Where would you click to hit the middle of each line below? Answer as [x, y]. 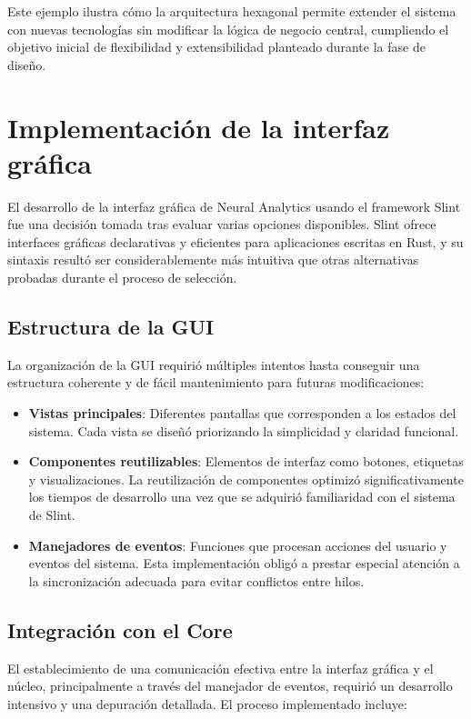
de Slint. [52, 515]
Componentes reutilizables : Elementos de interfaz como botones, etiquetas [246, 461]
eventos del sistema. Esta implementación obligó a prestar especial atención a [244, 563]
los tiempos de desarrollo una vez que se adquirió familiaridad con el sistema [242, 497]
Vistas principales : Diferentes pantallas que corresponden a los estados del [242, 413]
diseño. [27, 64]
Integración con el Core [120, 629]
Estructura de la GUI [111, 327]
